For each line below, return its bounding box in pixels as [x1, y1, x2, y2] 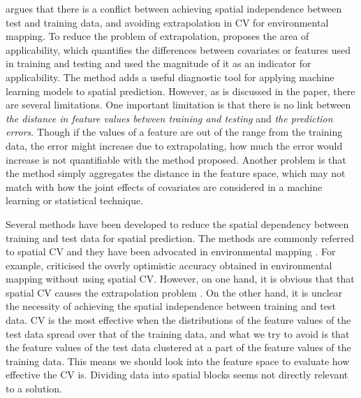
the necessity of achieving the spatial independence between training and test [6, 299, 336, 313]
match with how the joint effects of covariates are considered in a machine [6, 179, 323, 194]
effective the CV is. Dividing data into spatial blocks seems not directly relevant [6, 367, 348, 382]
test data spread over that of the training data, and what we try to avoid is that [6, 326, 350, 341]
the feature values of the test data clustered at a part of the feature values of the [6, 340, 351, 355]
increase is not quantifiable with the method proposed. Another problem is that [6, 152, 346, 166]
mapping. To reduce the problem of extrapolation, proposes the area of [6, 29, 309, 43]
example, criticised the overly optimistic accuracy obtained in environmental [6, 257, 332, 272]
